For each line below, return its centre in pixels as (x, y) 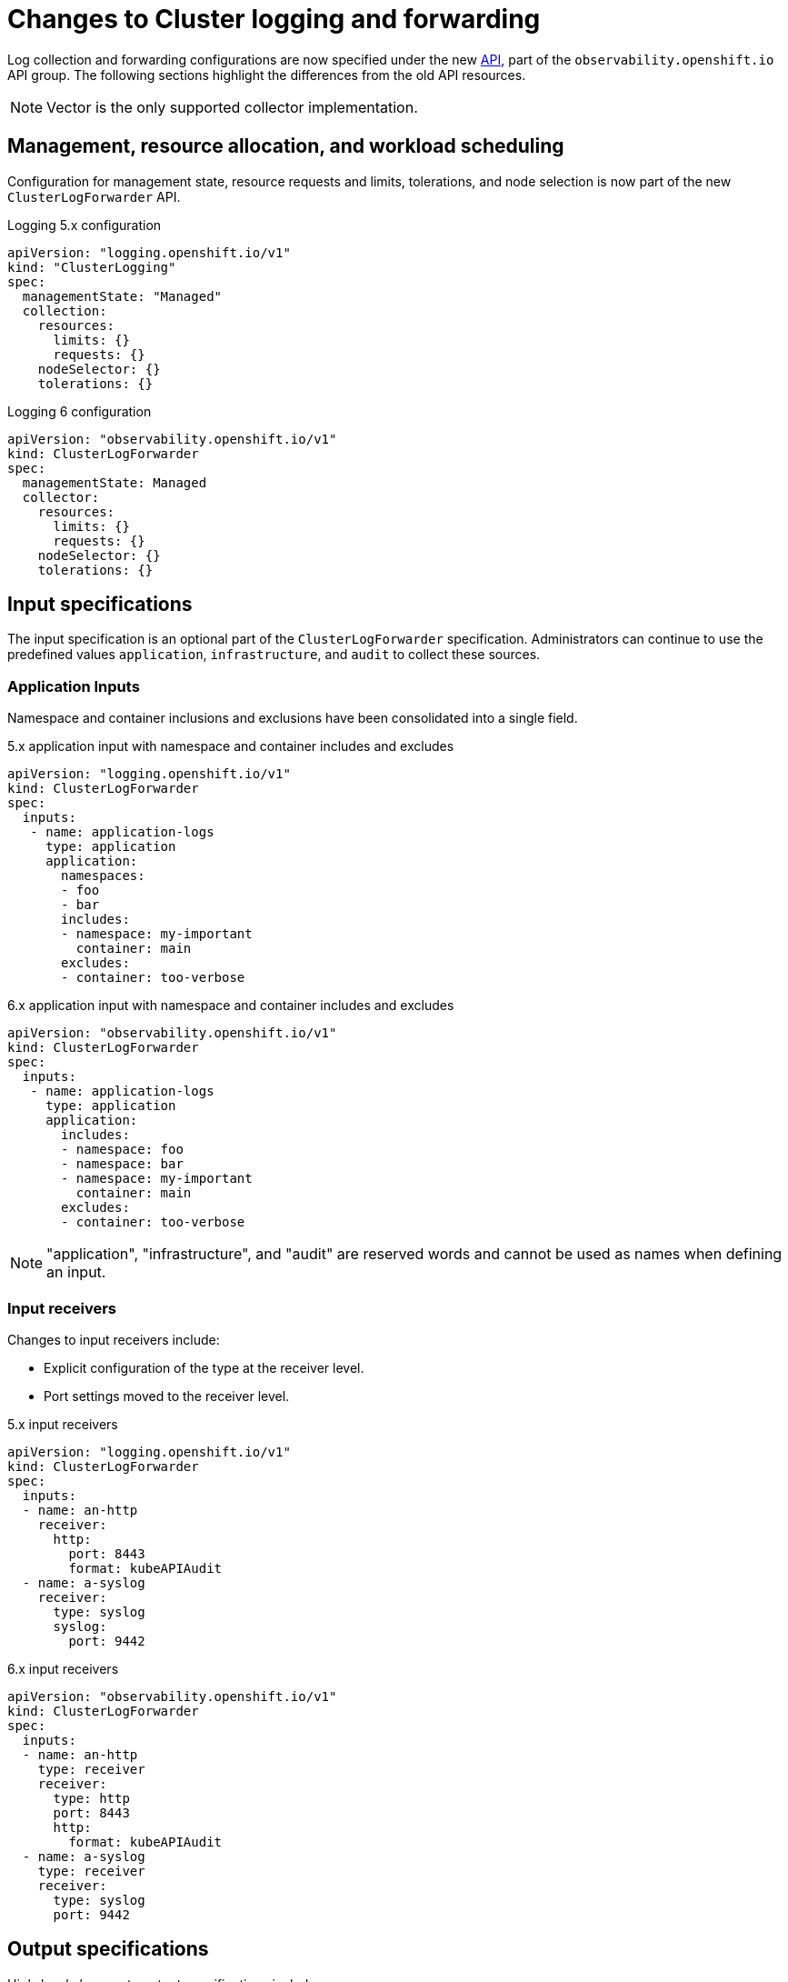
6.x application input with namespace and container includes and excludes (231, 1006)
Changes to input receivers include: (114, 1339)
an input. (76, 1272)
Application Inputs (74, 686)
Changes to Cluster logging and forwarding (274, 19)
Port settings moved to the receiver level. (167, 1396)
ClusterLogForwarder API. (94, 196)
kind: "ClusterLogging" (92, 267)
